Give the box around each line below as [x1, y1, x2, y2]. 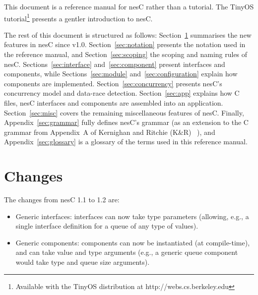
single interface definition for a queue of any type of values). [15, 221, 198, 231]
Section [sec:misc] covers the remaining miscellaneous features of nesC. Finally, [4, 107, 244, 118]
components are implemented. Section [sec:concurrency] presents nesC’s [4, 78, 222, 88]
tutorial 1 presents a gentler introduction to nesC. [4, 11, 153, 23]
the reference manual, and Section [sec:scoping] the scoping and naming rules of [4, 49, 248, 59]
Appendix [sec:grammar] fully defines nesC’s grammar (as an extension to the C [4, 117, 249, 127]
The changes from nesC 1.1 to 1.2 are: [4, 194, 120, 205]
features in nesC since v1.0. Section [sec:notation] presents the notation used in [4, 39, 246, 50]
